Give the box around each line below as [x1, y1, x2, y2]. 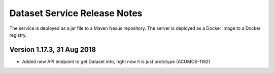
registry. [9, 32, 27, 38]
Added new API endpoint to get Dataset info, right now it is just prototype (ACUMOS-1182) [22, 58, 211, 64]
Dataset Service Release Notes [9, 8, 143, 19]
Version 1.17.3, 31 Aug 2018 [9, 45, 96, 54]
